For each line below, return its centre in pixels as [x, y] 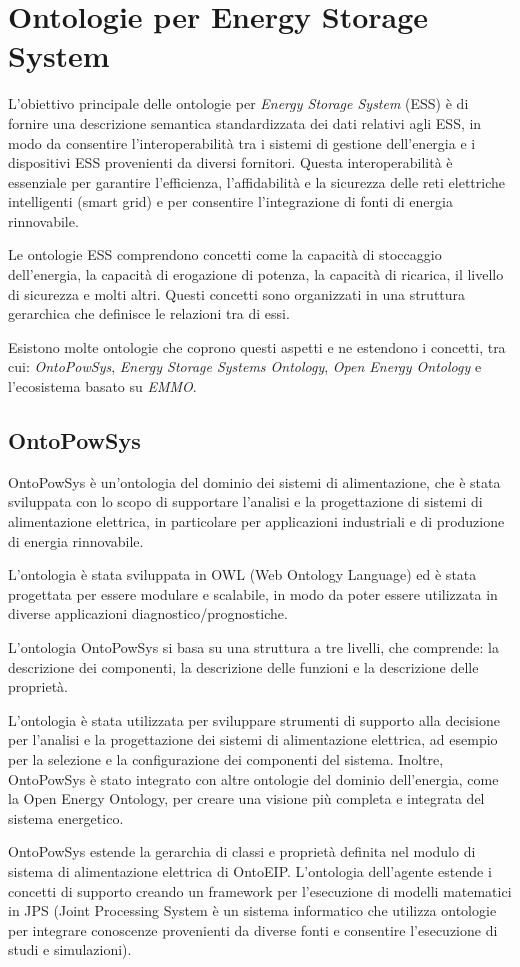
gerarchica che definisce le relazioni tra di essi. [149, 313]
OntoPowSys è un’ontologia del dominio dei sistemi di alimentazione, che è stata [254, 481]
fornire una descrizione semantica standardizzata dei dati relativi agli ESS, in [245, 122]
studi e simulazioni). [70, 949]
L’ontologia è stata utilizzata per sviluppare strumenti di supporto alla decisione [254, 719]
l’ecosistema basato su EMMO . [102, 386]
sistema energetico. [66, 817]
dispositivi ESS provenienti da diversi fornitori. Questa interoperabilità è [230, 162]
